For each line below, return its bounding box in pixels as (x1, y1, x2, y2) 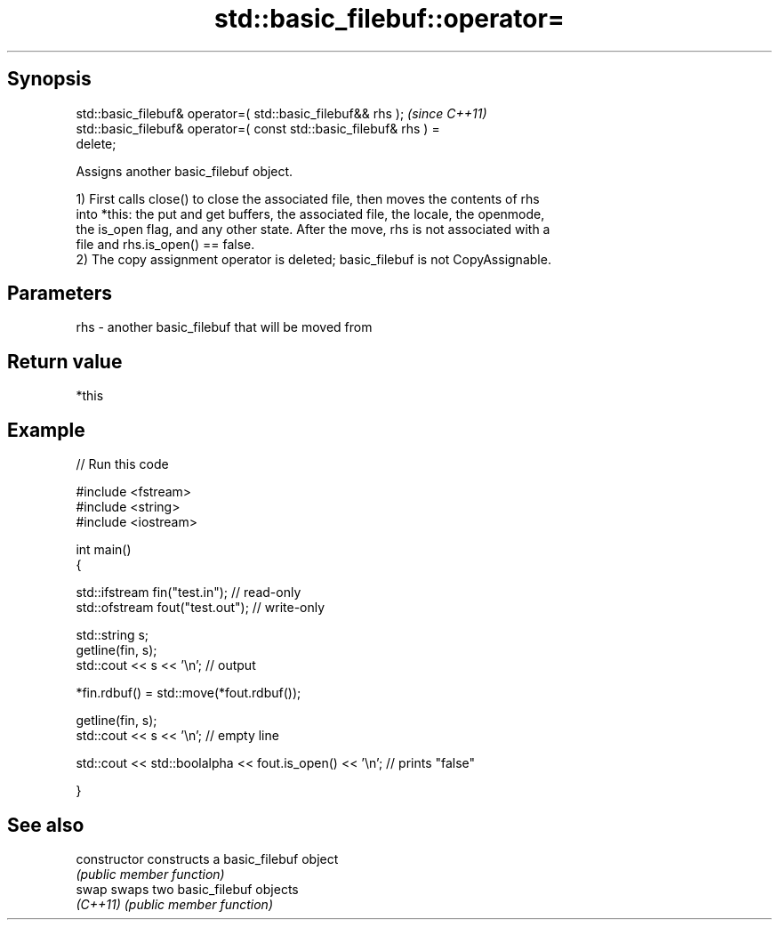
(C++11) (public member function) (76, 896, 273, 912)
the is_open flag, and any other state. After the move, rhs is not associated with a (76, 221, 550, 237)
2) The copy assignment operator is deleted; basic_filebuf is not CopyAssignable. (76, 251, 551, 267)
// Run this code (76, 456, 169, 472)
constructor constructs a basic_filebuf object (76, 850, 339, 867)
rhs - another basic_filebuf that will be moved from (76, 319, 373, 335)
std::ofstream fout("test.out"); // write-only (76, 600, 325, 616)
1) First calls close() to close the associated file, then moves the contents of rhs (76, 190, 540, 206)
